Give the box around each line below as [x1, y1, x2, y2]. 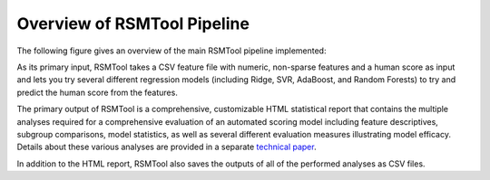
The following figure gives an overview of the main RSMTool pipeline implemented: [16, 45, 327, 56]
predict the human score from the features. [16, 87, 179, 98]
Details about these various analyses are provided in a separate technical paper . [16, 141, 317, 153]
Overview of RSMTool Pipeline [16, 14, 250, 33]
